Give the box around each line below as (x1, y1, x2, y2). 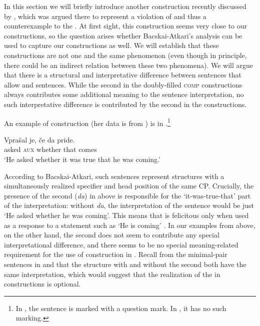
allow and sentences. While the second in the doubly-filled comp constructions (4, 79, 242, 89)
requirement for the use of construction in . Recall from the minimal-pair (4, 249, 227, 259)
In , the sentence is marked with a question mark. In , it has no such (15, 302, 226, 313)
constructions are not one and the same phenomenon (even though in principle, (4, 49, 247, 60)
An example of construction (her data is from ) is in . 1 (4, 116, 170, 128)
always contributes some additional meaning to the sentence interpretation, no (4, 89, 244, 99)
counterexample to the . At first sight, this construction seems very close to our (4, 20, 247, 31)
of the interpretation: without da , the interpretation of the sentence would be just (4, 200, 254, 210)
